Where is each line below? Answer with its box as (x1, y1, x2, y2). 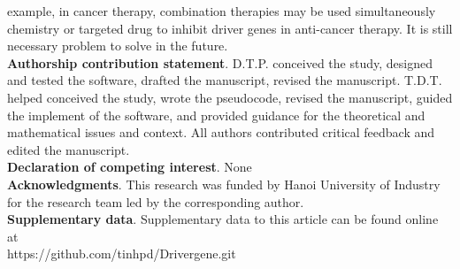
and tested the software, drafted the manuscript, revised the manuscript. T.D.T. (7, 71, 442, 89)
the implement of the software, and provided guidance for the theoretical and (7, 105, 425, 124)
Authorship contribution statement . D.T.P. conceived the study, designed (7, 53, 433, 72)
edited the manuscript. (7, 140, 130, 158)
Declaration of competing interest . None (7, 158, 252, 176)
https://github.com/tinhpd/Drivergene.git (7, 244, 236, 263)
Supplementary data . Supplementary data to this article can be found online (7, 210, 439, 228)
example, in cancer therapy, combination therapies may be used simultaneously (7, 2, 436, 19)
